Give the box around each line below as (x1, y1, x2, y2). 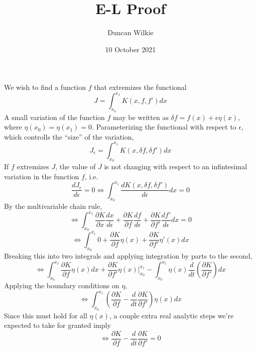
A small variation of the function (4, 111, 105, 122)
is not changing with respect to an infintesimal (104, 161, 247, 172)
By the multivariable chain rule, (4, 200, 102, 211)
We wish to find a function (4, 82, 86, 92)
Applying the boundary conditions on (4, 280, 119, 291)
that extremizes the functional (94, 82, 187, 92)
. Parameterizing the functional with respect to (92, 122, 236, 132)
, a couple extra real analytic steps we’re (109, 310, 234, 320)
